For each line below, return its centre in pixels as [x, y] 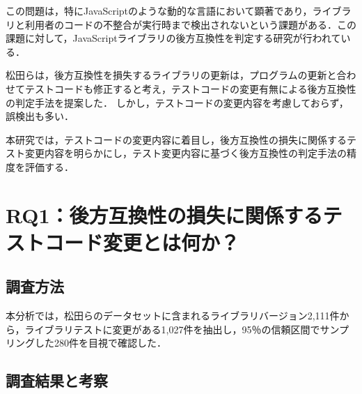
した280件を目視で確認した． [100, 343]
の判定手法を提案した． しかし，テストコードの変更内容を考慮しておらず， [177, 102]
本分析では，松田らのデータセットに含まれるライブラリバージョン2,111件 [173, 316]
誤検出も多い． [40, 116]
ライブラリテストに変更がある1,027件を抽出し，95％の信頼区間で [172, 329]
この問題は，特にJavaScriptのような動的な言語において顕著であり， [159, 10]
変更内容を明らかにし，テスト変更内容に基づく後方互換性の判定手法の [186, 153]
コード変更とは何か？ [142, 242]
